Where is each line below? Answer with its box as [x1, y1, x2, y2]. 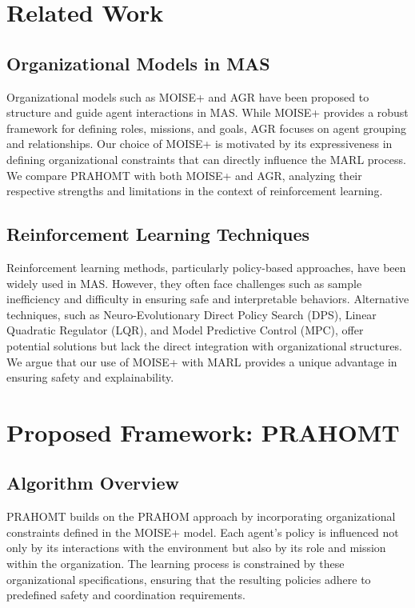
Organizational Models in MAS [6, 50, 270, 75]
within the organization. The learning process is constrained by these [6, 555, 345, 572]
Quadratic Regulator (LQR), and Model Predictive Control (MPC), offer [6, 322, 364, 338]
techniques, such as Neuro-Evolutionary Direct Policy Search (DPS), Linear [6, 306, 377, 322]
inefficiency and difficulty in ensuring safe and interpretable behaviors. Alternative [6, 290, 409, 307]
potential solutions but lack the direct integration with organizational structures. [6, 337, 402, 354]
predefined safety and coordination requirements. [6, 586, 246, 603]
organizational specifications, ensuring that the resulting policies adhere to [6, 570, 371, 587]
